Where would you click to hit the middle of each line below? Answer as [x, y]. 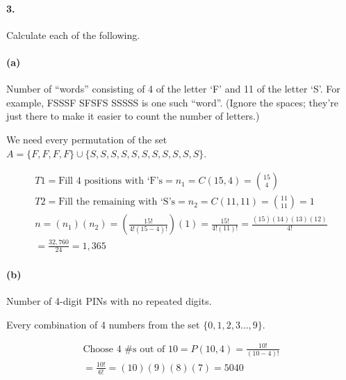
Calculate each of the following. [73, 34]
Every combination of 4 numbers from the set [103, 324]
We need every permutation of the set [87, 139]
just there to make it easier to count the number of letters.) [133, 116]
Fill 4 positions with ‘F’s [111, 181]
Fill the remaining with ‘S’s [117, 202]
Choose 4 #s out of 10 [130, 349]
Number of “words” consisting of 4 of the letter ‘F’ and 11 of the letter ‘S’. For [173, 89]
